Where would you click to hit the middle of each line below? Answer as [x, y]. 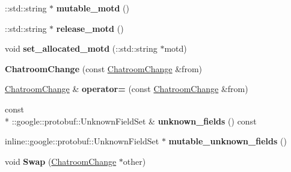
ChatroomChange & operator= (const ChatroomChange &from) [127, 89]
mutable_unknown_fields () [228, 141]
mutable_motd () [93, 8]
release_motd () [90, 28]
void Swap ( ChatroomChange [61, 161]
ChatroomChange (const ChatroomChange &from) [103, 68]
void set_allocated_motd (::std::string [81, 48]
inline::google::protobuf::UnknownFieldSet [82, 141]
